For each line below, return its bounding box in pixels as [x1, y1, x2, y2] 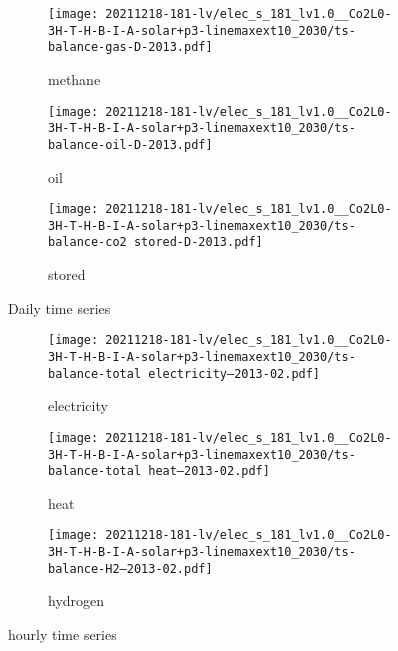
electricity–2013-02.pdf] [148, 366, 321, 381]
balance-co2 [48, 235, 127, 250]
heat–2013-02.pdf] [148, 464, 270, 479]
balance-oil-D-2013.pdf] [48, 137, 213, 152]
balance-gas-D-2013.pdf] [48, 40, 213, 55]
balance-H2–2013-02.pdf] [48, 561, 213, 576]
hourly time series [8, 623, 117, 644]
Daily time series [8, 297, 111, 318]
